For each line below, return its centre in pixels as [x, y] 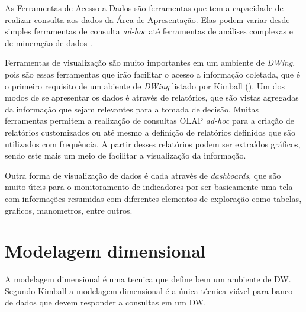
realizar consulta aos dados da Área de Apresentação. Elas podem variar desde [147, 19]
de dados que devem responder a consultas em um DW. [106, 302]
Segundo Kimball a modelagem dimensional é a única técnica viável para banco [149, 290]
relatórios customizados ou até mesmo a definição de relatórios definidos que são [150, 132]
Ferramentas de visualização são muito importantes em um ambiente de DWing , [150, 62]
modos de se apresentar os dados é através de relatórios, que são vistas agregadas [152, 97]
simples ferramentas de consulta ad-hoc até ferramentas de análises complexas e [149, 31]
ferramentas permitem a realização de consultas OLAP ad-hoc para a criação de [149, 120]
